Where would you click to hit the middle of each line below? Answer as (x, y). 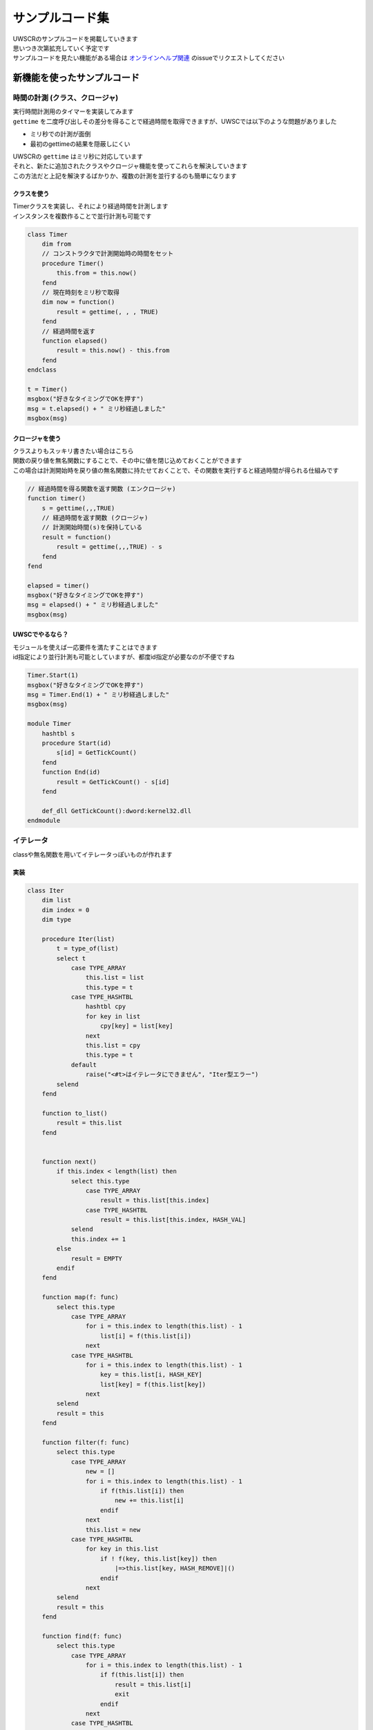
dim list (57, 900)
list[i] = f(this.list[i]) (146, 1336)
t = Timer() (48, 389)
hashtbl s (58, 733)
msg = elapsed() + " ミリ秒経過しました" (93, 605)
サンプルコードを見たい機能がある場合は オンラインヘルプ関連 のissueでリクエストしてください (149, 58)
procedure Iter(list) (78, 939)
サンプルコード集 (61, 18)
